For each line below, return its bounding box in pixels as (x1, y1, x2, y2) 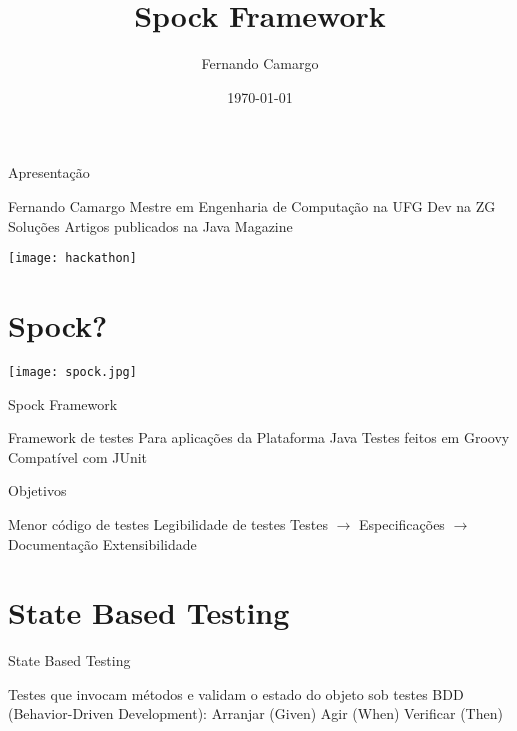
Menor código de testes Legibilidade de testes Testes (8, 513, 328, 534)
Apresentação (8, 162, 90, 183)
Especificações (358, 513, 445, 534)
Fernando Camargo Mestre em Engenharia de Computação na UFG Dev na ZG (8, 195, 496, 216)
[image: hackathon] (8, 251, 137, 266)
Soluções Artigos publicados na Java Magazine (8, 215, 293, 236)
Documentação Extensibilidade (8, 533, 197, 554)
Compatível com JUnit (8, 446, 148, 467)
